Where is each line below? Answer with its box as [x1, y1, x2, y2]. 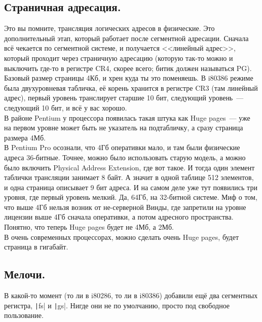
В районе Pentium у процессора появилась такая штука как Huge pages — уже [4, 112, 250, 123]
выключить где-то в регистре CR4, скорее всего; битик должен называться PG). [4, 62, 252, 73]
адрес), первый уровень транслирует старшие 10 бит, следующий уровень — [4, 92, 244, 103]
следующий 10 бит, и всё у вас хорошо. [4, 102, 127, 113]
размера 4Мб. [4, 132, 46, 142]
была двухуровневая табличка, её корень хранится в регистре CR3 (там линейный [4, 82, 258, 93]
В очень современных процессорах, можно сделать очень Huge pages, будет [4, 231, 239, 242]
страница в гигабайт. [4, 241, 68, 252]
